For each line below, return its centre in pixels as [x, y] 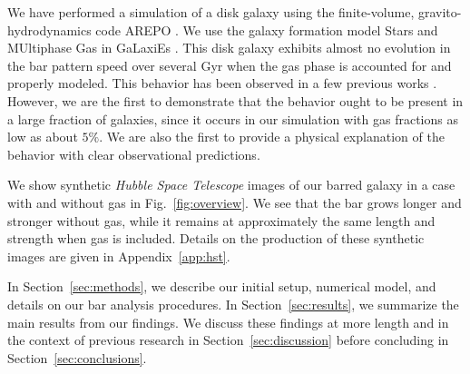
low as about [43, 137]
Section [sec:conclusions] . [77, 357]
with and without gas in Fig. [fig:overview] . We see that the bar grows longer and [235, 202]
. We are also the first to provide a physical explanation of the [272, 137]
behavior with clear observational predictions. [134, 154]
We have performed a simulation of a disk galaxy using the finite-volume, [211, 12]
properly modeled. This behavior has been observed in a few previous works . [222, 83]
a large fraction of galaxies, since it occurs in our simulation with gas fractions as [233, 118]
